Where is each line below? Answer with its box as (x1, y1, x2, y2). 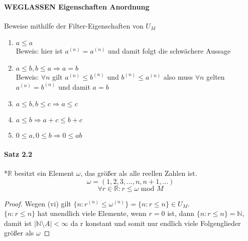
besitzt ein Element (14, 167, 74, 178)
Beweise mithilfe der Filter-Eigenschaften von (4, 20, 144, 31)
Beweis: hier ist (16, 46, 63, 56)
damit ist (4, 217, 32, 228)
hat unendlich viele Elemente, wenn (37, 208, 147, 218)
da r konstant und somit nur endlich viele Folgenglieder (70, 217, 241, 228)
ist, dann (167, 208, 194, 218)
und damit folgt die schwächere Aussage (108, 46, 231, 56)
